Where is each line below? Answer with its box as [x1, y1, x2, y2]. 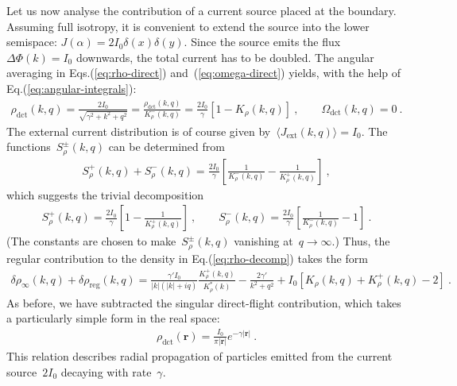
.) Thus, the [331, 233, 390, 249]
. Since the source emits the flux [184, 33, 341, 50]
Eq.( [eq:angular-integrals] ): [6, 79, 137, 96]
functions [6, 138, 51, 155]
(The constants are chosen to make [6, 233, 176, 249]
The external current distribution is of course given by [6, 122, 271, 139]
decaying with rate [60, 363, 152, 380]
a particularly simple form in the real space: [6, 310, 220, 326]
